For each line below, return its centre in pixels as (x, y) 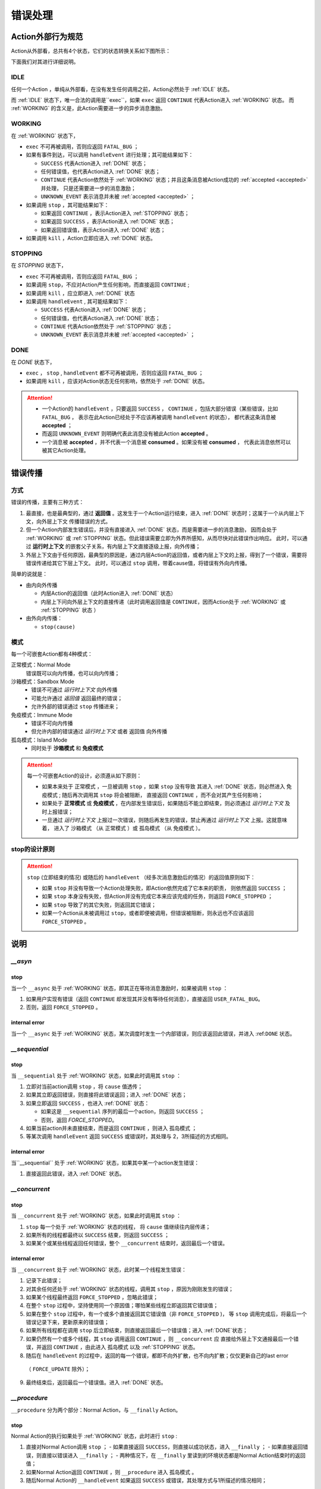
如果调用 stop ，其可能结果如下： (67, 205)
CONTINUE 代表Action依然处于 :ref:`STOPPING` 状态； (106, 326)
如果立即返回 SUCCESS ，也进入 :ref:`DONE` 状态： (88, 1103)
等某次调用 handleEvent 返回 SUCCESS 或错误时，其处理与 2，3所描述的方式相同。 (129, 1136)
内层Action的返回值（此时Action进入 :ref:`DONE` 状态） (108, 593)
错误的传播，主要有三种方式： (48, 502)
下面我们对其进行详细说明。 (45, 62)
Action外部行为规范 (47, 37)
